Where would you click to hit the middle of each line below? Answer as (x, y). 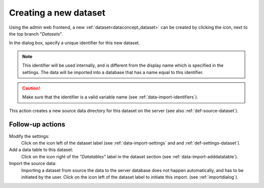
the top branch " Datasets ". (36, 34)
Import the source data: (33, 164)
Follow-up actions (37, 124)
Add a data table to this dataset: (41, 150)
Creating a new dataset (57, 13)
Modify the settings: (29, 136)
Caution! (31, 88)
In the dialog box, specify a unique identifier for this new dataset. (75, 43)
